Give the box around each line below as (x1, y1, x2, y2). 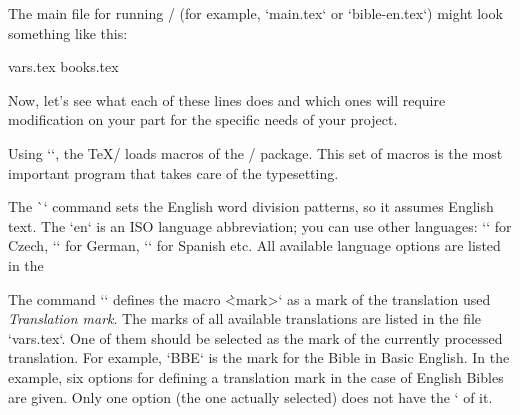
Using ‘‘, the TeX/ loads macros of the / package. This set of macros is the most (8, 142, 503, 163)
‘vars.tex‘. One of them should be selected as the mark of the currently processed (8, 327, 503, 348)
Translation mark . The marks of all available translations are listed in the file (8, 308, 482, 329)
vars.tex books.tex (8, 56, 119, 77)
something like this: (8, 22, 128, 43)
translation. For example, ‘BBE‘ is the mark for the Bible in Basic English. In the (8, 347, 510, 368)
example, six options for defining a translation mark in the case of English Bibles (8, 366, 504, 387)
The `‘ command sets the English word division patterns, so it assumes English (8, 196, 494, 217)
